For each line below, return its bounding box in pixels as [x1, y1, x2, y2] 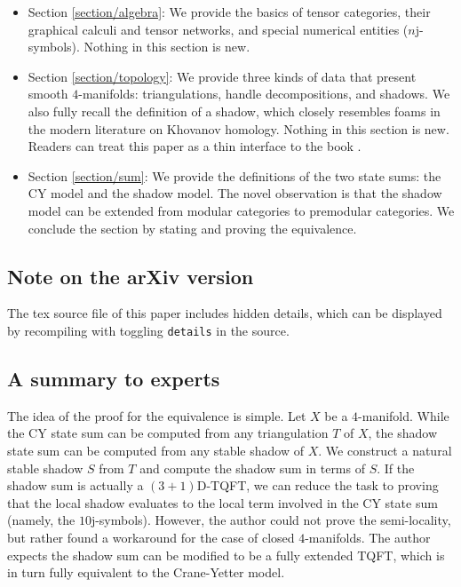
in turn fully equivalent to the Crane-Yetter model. [7, 563, 285, 582]
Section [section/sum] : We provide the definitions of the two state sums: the [28, 166, 441, 185]
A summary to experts [7, 364, 220, 392]
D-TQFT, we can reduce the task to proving [196, 476, 439, 495]
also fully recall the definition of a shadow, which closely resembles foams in [28, 101, 441, 120]
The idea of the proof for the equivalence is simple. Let [7, 406, 306, 424]
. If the [377, 458, 415, 477]
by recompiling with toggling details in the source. [7, 321, 290, 339]
